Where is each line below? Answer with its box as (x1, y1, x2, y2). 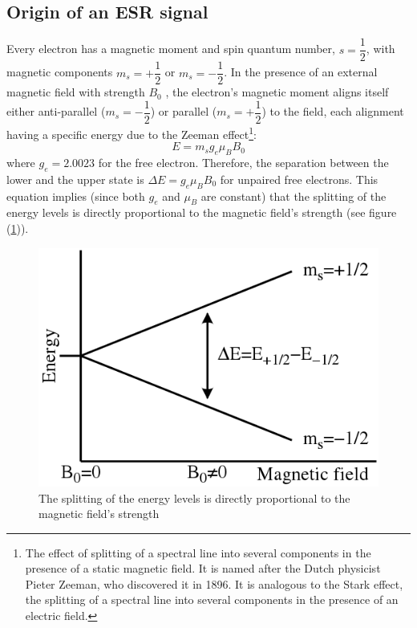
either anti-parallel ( (6, 103, 106, 120)
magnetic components (6, 63, 113, 80)
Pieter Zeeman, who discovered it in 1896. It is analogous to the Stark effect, (25, 575, 403, 592)
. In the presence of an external (224, 63, 378, 80)
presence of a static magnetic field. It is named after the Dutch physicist (25, 560, 381, 577)
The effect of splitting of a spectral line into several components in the (25, 544, 371, 561)
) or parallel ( (150, 103, 217, 120)
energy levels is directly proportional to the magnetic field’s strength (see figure (6, 204, 397, 221)
